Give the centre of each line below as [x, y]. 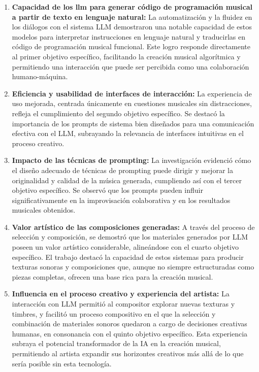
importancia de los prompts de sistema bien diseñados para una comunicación [133, 123]
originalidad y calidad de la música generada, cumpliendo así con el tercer [127, 180]
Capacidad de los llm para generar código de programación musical [132, 7]
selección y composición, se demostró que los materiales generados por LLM [130, 237]
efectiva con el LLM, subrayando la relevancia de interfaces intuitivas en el [128, 133]
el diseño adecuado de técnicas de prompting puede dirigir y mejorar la [122, 170]
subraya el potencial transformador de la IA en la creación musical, [116, 343]
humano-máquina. [40, 76]
